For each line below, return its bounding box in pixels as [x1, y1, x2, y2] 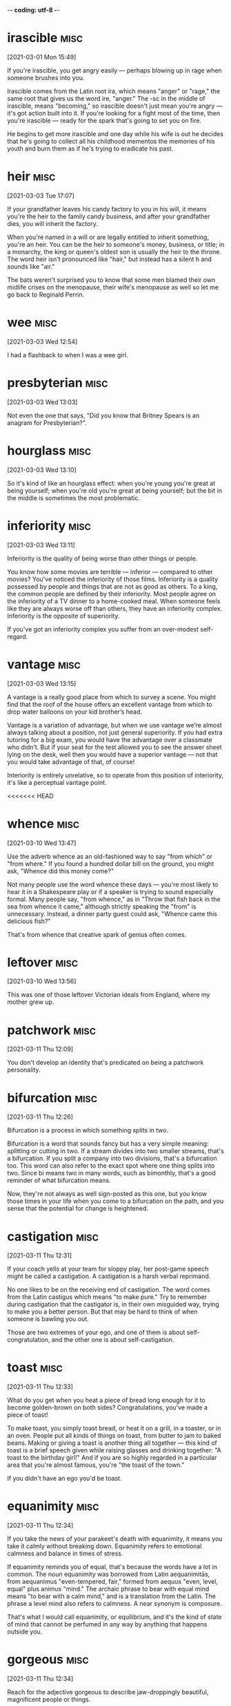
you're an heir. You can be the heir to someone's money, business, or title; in [7, 240, 225, 248]
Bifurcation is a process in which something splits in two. [7, 1126, 169, 1135]
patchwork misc [7, 1022, 97, 1038]
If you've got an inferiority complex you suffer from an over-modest [7, 625, 199, 633]
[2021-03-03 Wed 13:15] [7, 679, 77, 688]
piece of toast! [7, 1411, 48, 1419]
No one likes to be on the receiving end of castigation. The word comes [7, 1285, 210, 1294]
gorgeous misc [7, 1651, 90, 1667]
